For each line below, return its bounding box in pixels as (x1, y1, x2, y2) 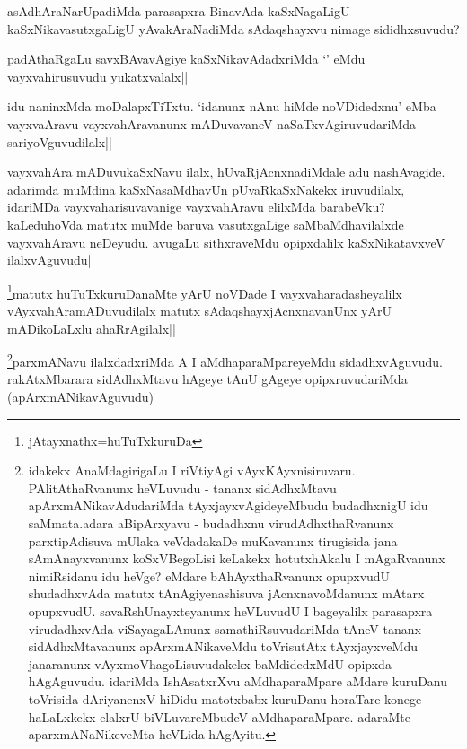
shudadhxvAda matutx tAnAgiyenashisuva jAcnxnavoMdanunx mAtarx (28, 584, 425, 603)
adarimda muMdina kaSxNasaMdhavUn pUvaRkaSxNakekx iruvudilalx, (7, 179, 405, 198)
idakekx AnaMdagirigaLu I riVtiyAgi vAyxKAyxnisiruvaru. (28, 461, 356, 480)
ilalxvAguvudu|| (7, 250, 95, 269)
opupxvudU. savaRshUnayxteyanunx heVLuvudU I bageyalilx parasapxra (28, 601, 433, 620)
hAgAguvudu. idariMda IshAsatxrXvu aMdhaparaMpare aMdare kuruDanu (28, 672, 448, 691)
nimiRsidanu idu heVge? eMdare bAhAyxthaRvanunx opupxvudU (28, 566, 391, 585)
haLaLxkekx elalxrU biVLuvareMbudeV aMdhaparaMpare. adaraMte (28, 707, 410, 726)
